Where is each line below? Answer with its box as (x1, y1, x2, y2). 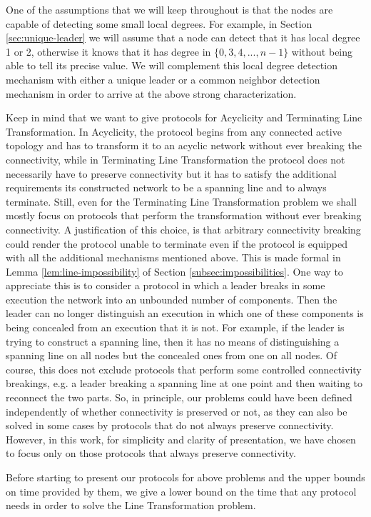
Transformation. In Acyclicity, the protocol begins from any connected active (6, 124, 342, 139)
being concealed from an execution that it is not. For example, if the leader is (6, 320, 345, 335)
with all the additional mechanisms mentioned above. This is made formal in (6, 250, 341, 265)
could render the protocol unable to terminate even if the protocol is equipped (6, 236, 348, 251)
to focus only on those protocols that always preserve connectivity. (6, 446, 296, 461)
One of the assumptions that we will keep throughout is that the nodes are (6, 2, 333, 16)
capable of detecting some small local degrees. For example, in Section (6, 16, 312, 31)
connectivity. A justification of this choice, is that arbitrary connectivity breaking (6, 221, 361, 236)
